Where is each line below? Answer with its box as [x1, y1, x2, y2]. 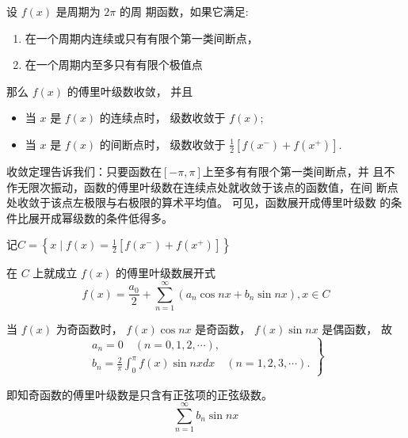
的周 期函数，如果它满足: [120, 3, 249, 19]
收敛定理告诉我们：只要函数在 [6, 162, 162, 179]
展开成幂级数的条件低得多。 [28, 209, 173, 226]
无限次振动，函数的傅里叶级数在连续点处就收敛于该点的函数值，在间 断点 [17, 178, 398, 195]
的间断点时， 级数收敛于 [99, 135, 226, 152]
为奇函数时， [55, 321, 123, 337]
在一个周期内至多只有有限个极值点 [25, 56, 203, 73]
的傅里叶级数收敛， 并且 [67, 82, 193, 99]
